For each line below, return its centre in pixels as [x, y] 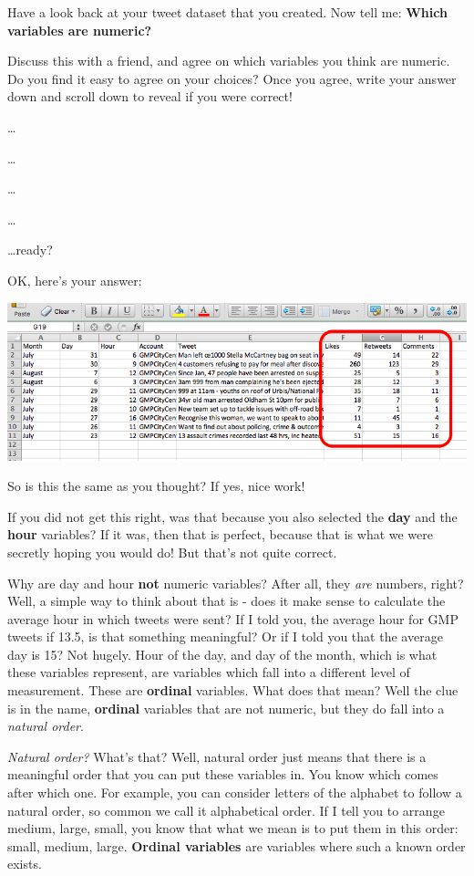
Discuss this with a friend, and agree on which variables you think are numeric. [229, 61]
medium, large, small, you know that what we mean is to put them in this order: [233, 828]
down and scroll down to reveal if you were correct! [150, 96]
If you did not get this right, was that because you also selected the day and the [232, 516]
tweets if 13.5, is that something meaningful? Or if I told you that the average [225, 636]
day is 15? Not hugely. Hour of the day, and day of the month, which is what [222, 654]
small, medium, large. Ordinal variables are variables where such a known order [237, 845]
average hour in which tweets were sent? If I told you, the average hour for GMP [233, 618]
